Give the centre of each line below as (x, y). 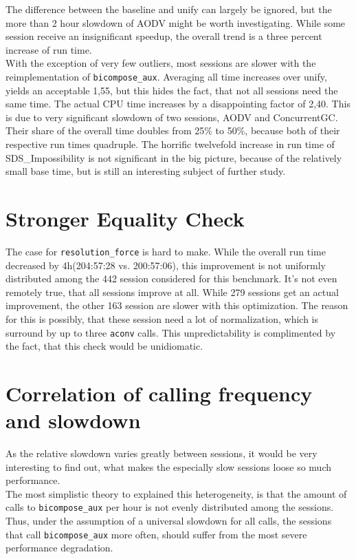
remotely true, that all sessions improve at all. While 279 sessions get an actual (172, 292)
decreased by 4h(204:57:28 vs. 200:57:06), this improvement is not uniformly (166, 265)
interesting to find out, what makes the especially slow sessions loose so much (169, 466)
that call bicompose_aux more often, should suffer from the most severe (156, 534)
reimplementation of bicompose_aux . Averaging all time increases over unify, (166, 76)
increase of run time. (49, 49)
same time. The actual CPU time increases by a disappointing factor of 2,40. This (178, 104)
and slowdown (73, 420)
